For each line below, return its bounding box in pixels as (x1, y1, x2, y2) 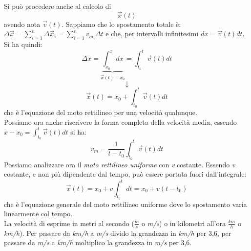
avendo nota (4, 19, 41, 29)
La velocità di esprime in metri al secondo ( (4, 218, 134, 228)
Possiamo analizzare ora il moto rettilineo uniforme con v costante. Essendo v (4, 159, 235, 169)
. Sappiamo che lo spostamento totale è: (62, 19, 181, 29)
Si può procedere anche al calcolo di (4, 1, 111, 11)
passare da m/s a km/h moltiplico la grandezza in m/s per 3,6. (4, 237, 192, 248)
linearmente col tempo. (4, 208, 73, 219)
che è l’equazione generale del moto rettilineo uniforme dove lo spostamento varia (4, 199, 247, 209)
